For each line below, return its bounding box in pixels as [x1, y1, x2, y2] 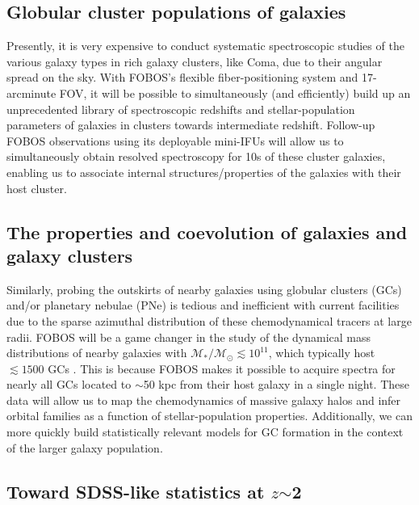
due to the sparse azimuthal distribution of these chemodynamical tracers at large [6, 312, 412, 329]
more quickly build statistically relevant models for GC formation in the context [6, 423, 404, 440]
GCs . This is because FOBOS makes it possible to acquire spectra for [48, 360, 396, 377]
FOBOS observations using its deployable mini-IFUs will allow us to [6, 132, 344, 149]
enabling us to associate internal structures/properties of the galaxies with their [6, 163, 401, 180]
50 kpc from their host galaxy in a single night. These [143, 376, 410, 393]
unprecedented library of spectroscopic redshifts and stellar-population [6, 100, 355, 117]
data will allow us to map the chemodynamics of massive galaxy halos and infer [6, 391, 401, 408]
